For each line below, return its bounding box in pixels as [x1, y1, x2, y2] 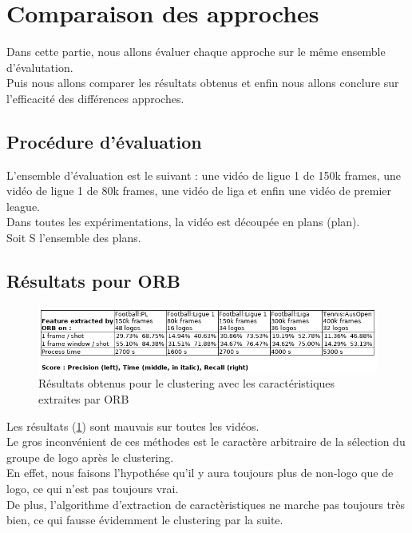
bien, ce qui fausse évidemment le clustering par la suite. [6, 511, 283, 528]
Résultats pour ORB [6, 268, 180, 293]
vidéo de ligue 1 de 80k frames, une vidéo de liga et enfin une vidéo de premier [6, 182, 392, 199]
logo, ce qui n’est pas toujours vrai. [6, 480, 179, 497]
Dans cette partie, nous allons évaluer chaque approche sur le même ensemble [6, 43, 386, 60]
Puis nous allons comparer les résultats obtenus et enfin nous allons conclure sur [6, 74, 399, 91]
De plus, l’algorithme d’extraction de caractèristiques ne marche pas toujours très [6, 495, 406, 512]
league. [6, 197, 40, 214]
